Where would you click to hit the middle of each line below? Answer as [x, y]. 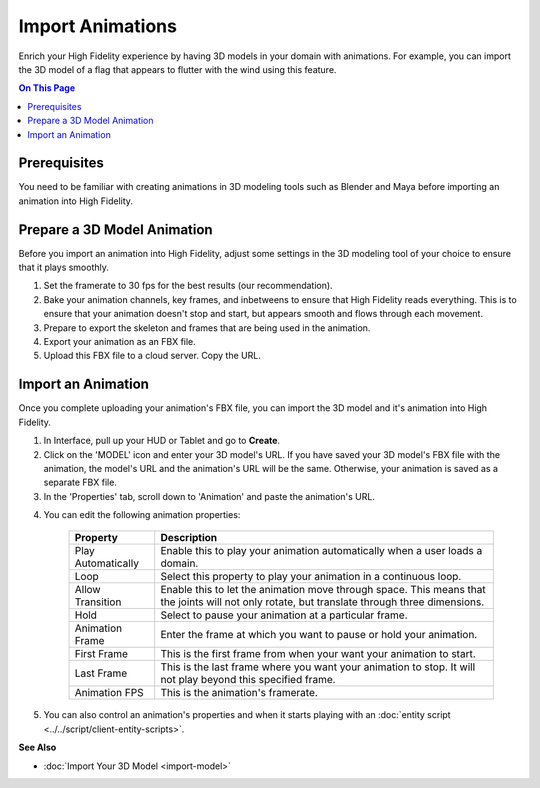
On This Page [47, 88]
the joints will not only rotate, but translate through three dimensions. [322, 602]
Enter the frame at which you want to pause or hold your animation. [319, 635]
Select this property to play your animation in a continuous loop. [311, 577]
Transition [98, 602]
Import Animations [97, 26]
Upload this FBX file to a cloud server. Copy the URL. [152, 356]
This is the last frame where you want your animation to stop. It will [318, 667]
